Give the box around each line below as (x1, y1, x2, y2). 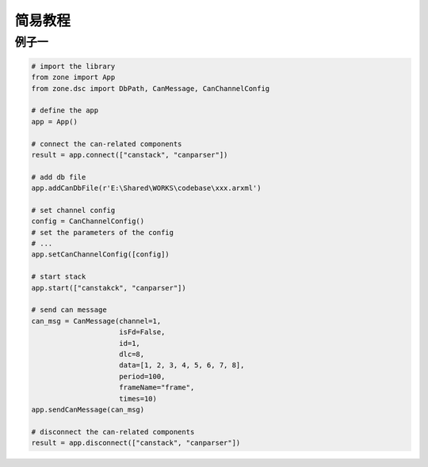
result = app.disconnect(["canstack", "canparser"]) (31, 439, 241, 447)
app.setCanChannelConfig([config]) (31, 250, 170, 259)
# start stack (31, 272, 86, 281)
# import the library (31, 62, 116, 70)
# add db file (31, 173, 86, 181)
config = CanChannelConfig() (31, 217, 145, 226)
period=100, (119, 372, 166, 381)
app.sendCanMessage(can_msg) (31, 404, 145, 414)
